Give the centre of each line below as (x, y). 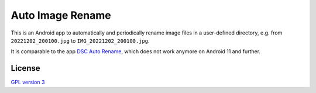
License (25, 68)
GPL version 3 (28, 82)
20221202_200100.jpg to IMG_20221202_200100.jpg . (80, 40)
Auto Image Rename (61, 15)
